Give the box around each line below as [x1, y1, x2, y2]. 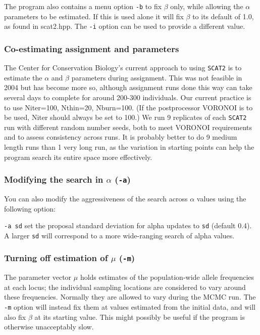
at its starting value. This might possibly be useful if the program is [34, 311, 245, 322]
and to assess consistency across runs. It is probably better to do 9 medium [4, 132, 237, 142]
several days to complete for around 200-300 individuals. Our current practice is [4, 92, 251, 102]
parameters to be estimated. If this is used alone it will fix [4, 11, 184, 21]
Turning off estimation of [4, 252, 108, 264]
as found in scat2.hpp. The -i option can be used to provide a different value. [4, 21, 245, 31]
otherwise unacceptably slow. [4, 321, 94, 332]
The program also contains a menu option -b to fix [4, 1, 162, 11]
